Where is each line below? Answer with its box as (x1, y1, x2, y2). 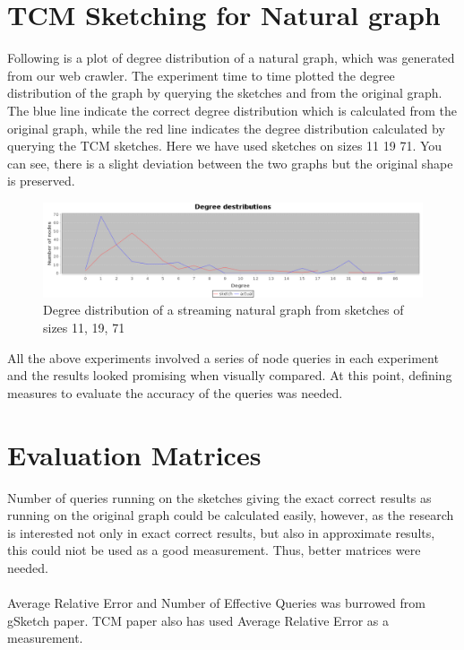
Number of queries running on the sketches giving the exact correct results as (7, 488, 432, 507)
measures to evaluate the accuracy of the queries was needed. (7, 383, 343, 402)
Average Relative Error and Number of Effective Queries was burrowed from (7, 594, 425, 612)
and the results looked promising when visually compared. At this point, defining (7, 366, 452, 385)
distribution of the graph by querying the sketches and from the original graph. (7, 83, 443, 102)
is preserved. (7, 171, 75, 190)
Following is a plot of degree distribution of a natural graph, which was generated (7, 48, 455, 67)
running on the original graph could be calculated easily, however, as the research (7, 506, 454, 524)
